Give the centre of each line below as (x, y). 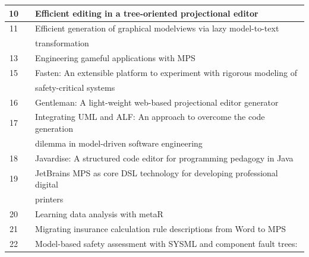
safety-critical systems (75, 87)
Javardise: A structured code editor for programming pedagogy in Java (164, 158)
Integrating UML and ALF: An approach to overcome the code (150, 117)
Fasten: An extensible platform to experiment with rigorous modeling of (166, 72)
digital (47, 184)
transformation (62, 43)
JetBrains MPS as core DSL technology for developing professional (157, 172)
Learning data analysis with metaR (99, 213)
